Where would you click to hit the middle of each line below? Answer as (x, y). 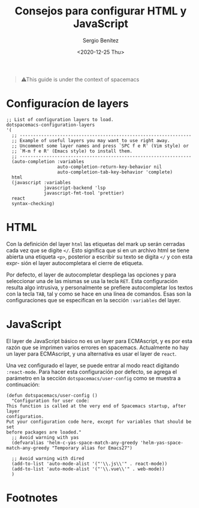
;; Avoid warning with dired (48, 458)
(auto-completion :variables (48, 161)
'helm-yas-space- (162, 443)
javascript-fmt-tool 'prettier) (84, 193)
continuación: (23, 384)
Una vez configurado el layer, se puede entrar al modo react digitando (93, 365)
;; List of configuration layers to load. (60, 119)
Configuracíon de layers (67, 104)
